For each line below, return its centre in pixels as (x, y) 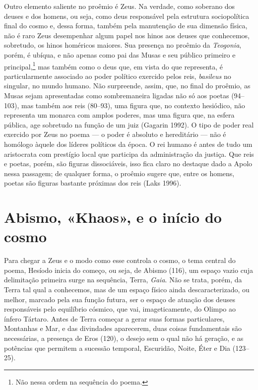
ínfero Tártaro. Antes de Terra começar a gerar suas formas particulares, (114, 318)
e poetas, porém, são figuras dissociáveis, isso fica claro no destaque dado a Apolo (128, 163)
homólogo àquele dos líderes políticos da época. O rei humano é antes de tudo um (128, 144)
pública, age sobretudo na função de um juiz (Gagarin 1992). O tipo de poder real (129, 124)
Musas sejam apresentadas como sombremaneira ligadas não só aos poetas (117, 95)
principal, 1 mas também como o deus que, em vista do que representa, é (113, 65)
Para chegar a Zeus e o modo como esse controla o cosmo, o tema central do (120, 260)
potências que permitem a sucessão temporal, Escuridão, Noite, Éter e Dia (117, 348)
